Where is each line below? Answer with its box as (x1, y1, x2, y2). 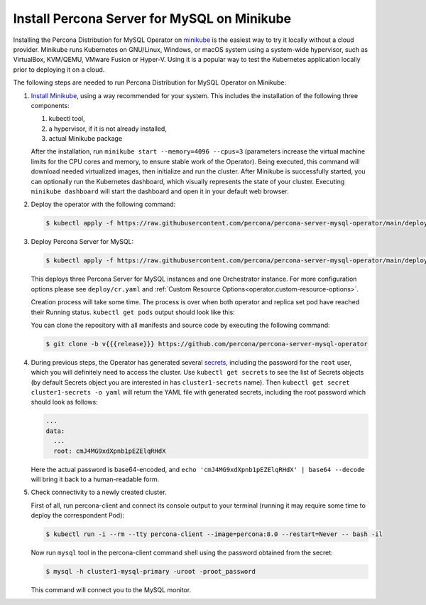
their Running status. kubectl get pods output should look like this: (31, 308, 236, 316)
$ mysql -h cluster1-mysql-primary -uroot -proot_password (45, 567, 256, 576)
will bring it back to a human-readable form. (31, 475, 160, 483)
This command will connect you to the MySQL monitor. (31, 586, 192, 594)
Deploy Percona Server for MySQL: (31, 237, 134, 246)
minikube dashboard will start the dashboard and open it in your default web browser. (31, 187, 289, 196)
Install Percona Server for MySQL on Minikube (13, 11, 292, 26)
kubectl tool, (48, 114, 85, 123)
